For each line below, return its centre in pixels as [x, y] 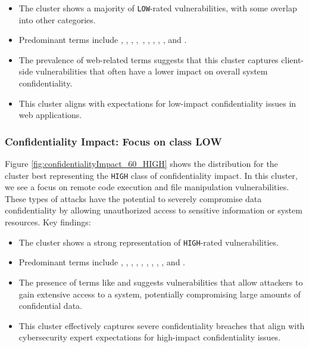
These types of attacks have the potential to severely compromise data [133, 198]
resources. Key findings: [48, 222]
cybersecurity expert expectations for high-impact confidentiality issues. [150, 337]
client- [293, 59]
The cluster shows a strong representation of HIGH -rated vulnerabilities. [149, 242]
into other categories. [57, 19]
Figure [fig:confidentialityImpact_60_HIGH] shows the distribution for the [141, 164]
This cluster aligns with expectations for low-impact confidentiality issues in [157, 103]
